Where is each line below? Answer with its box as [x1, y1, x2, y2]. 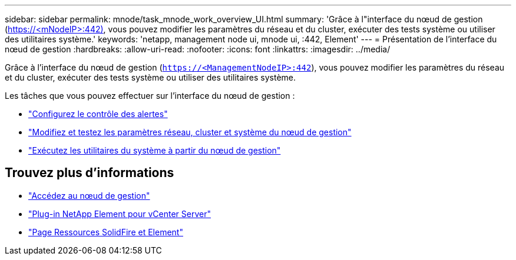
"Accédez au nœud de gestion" [28, 190, 150, 201]
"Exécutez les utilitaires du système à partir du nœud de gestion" [28, 145, 281, 155]
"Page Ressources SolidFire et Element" [28, 226, 183, 237]
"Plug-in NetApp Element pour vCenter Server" [28, 208, 211, 219]
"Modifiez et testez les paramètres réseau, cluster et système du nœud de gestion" [28, 127, 352, 137]
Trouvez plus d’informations [5, 165, 174, 181]
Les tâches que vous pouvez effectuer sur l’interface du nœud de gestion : [5, 91, 295, 101]
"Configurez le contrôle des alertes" [28, 109, 168, 119]
